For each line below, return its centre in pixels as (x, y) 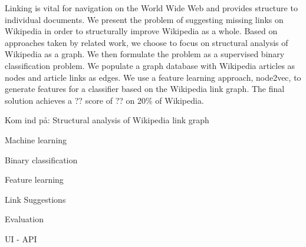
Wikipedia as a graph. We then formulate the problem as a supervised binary (145, 54)
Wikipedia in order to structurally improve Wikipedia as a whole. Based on (141, 31)
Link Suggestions (35, 199)
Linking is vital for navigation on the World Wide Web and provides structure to (151, 8)
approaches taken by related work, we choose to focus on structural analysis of (147, 42)
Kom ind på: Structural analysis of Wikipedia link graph (107, 120)
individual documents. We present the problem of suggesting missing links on (144, 19)
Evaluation (24, 219)
